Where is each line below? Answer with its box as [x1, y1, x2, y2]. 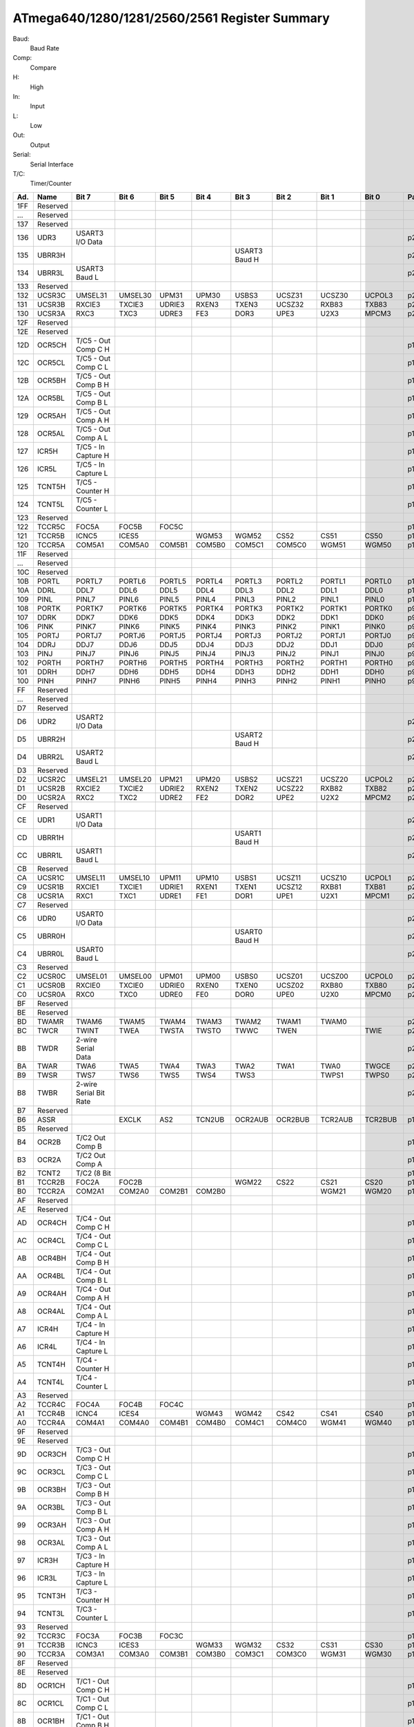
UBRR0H [37, 931, 66, 941]
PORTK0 [364, 603, 393, 613]
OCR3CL [37, 1467, 66, 1476]
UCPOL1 [364, 872, 391, 882]
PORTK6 [119, 603, 147, 613]
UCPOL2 [364, 774, 393, 784]
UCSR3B [37, 299, 66, 309]
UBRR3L [37, 268, 65, 278]
